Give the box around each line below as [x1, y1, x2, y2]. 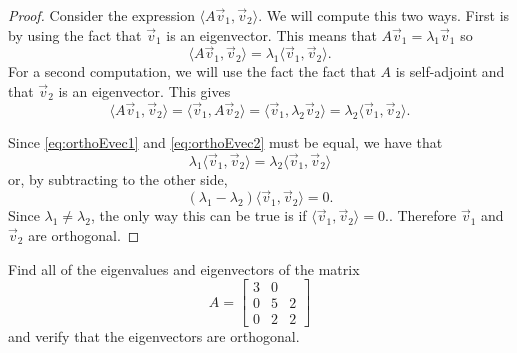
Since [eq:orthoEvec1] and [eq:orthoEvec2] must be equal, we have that [8, 131, 443, 152]
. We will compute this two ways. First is [258, 5, 510, 25]
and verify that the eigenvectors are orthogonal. [8, 326, 300, 347]
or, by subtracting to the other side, [8, 168, 228, 189]
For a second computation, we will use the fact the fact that [8, 61, 376, 82]
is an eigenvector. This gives [58, 81, 231, 101]
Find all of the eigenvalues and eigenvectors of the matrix [8, 258, 360, 279]
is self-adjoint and [395, 61, 505, 82]
